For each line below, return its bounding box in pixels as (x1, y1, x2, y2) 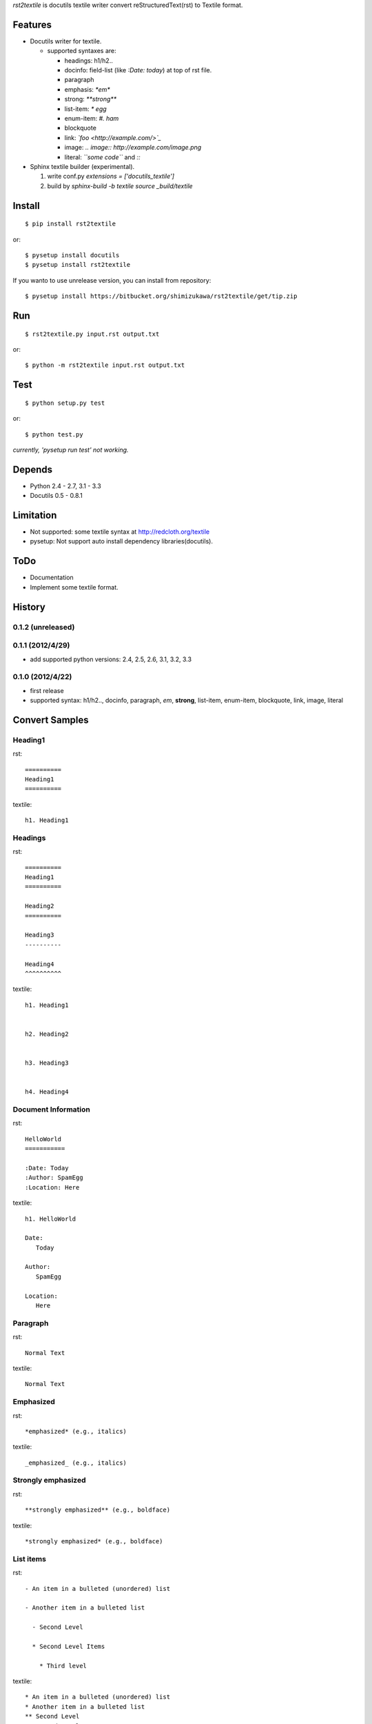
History (12, 601, 46, 613)
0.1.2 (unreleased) (12, 622, 75, 632)
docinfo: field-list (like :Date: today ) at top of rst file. (64, 66, 212, 74)
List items (12, 1554, 46, 1563)
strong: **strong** (64, 95, 117, 103)
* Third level (39, 1662, 87, 1670)
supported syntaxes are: (47, 47, 116, 55)
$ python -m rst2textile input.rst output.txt (25, 361, 185, 369)
